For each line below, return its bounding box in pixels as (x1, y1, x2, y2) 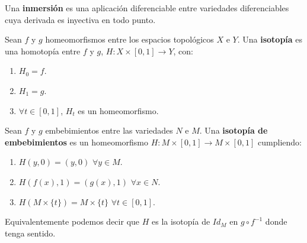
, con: (173, 44, 193, 57)
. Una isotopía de (199, 124, 268, 137)
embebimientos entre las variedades (45, 124, 173, 137)
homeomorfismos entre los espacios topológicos (45, 33, 214, 46)
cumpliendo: (258, 135, 302, 148)
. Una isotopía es (237, 33, 303, 46)
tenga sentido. (5, 226, 56, 239)
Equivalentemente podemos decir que (5, 215, 140, 228)
